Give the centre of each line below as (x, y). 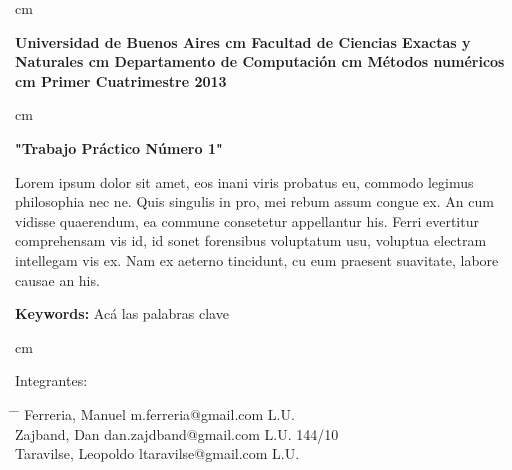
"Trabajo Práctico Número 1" (119, 147)
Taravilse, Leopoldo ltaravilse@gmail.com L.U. (157, 453)
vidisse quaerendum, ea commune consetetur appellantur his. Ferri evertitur (247, 220)
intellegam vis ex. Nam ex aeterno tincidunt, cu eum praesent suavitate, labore (257, 259)
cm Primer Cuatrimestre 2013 (121, 80)
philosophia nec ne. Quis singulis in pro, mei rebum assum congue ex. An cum (254, 201)
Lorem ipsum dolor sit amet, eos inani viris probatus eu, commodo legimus (244, 181)
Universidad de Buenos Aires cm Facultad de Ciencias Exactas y (243, 41)
